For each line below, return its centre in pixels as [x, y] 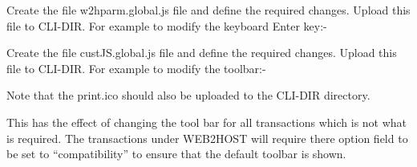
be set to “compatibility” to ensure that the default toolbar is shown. [176, 154]
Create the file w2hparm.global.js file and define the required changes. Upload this [208, 10]
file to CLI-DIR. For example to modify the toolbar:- [136, 68]
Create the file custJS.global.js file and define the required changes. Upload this [202, 53]
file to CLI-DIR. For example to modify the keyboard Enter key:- [167, 25]
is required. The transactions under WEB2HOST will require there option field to [207, 138]
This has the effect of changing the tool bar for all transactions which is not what [207, 122]
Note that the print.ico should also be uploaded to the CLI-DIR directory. [188, 95]
